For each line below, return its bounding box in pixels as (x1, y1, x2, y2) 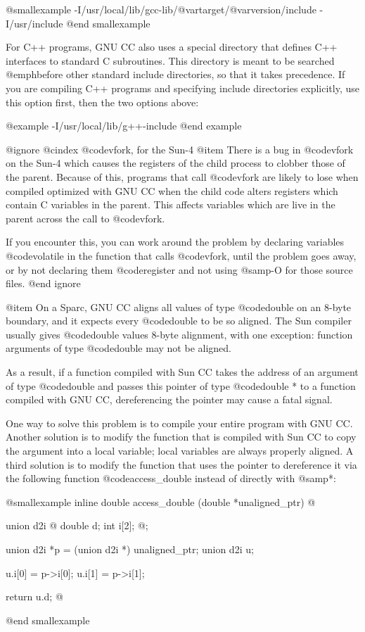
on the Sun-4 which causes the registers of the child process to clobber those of (6, 156, 345, 170)
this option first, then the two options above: (6, 94, 199, 109)
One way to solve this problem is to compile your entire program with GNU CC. (6, 415, 353, 430)
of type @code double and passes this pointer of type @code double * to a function (6, 378, 356, 393)
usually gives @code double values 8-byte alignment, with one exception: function (6, 327, 353, 341)
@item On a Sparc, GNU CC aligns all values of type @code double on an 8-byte (6, 299, 352, 314)
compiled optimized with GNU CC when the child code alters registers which (6, 183, 338, 198)
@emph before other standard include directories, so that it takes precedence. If (6, 67, 345, 82)
